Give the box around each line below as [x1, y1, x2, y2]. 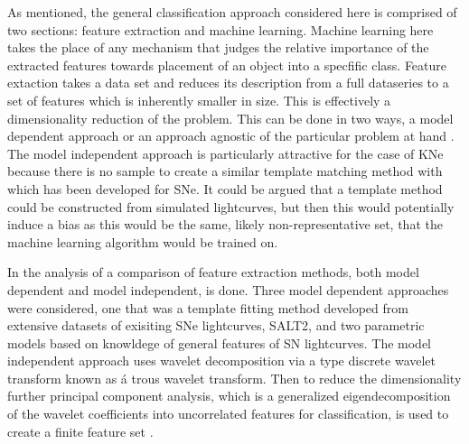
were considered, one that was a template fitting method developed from [7, 298, 408, 317]
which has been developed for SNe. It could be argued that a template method [7, 179, 443, 198]
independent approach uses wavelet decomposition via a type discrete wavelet [7, 351, 436, 370]
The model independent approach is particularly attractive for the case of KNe [7, 143, 444, 162]
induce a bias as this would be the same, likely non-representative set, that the [7, 215, 443, 234]
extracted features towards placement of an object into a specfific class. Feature [7, 55, 447, 74]
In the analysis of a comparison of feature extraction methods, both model [7, 263, 419, 282]
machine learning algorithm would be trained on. [7, 232, 278, 251]
